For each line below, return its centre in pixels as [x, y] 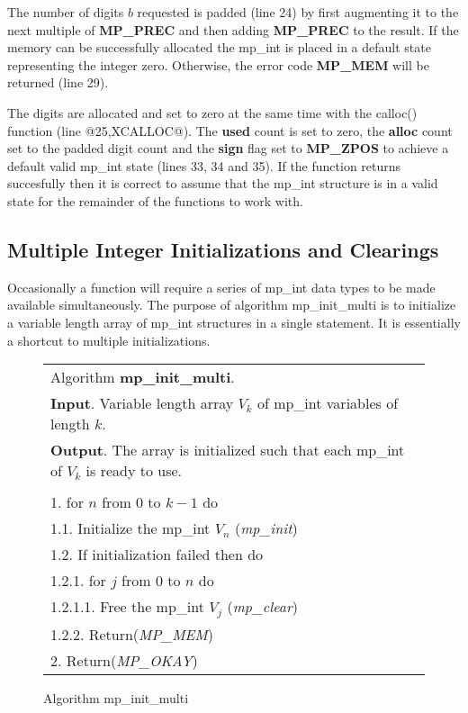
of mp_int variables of [328, 403]
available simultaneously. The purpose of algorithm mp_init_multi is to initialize [232, 305]
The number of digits [66, 12]
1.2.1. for [78, 581]
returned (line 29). [58, 82]
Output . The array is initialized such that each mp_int [228, 450]
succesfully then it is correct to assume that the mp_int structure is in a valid [223, 183]
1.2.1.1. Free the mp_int [127, 607]
